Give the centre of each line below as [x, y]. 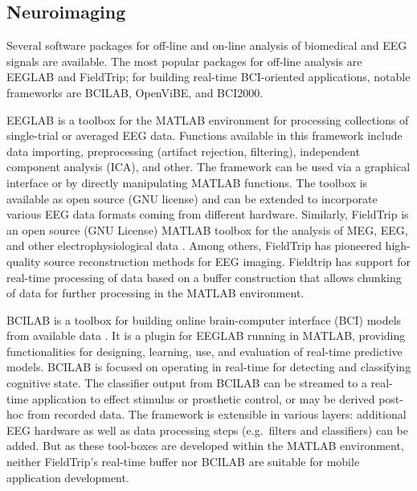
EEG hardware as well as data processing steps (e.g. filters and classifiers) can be [207, 430]
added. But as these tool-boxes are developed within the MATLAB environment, [205, 446]
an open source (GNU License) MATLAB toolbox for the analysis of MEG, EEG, [207, 229]
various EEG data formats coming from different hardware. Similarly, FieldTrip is [208, 214]
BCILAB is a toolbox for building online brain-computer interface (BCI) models [204, 319]
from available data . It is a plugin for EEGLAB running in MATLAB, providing [206, 336]
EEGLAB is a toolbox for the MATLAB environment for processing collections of [208, 119]
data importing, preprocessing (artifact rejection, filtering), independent [183, 151]
